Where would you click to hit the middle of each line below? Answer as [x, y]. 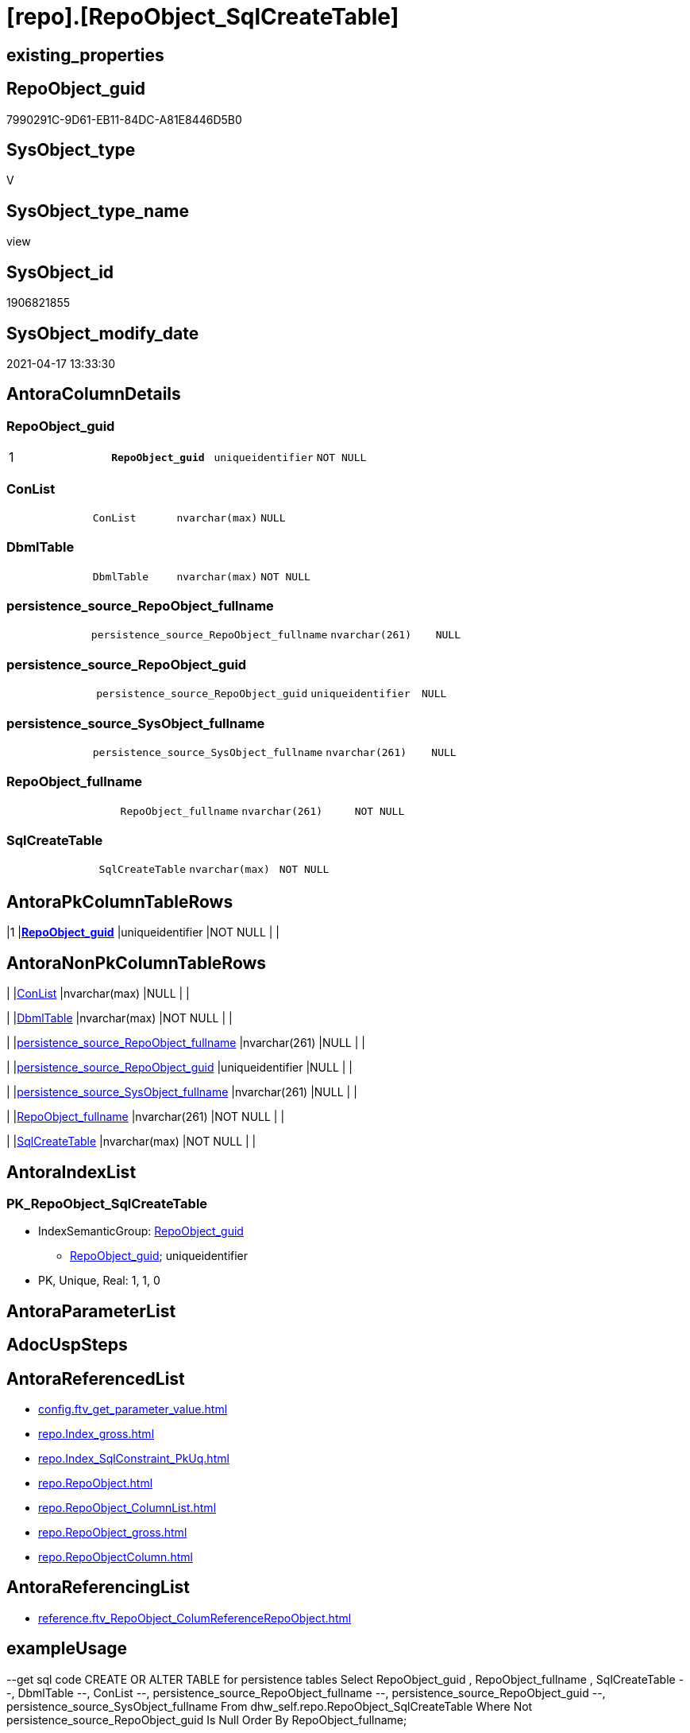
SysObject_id [60, 272]
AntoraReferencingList [98, 1588]
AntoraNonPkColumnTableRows [137, 963]
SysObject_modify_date [103, 333]
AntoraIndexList [71, 1172]
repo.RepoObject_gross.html [113, 1533]
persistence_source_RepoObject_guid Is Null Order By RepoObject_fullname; [207, 1719]
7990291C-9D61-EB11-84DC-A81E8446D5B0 [124, 119]
